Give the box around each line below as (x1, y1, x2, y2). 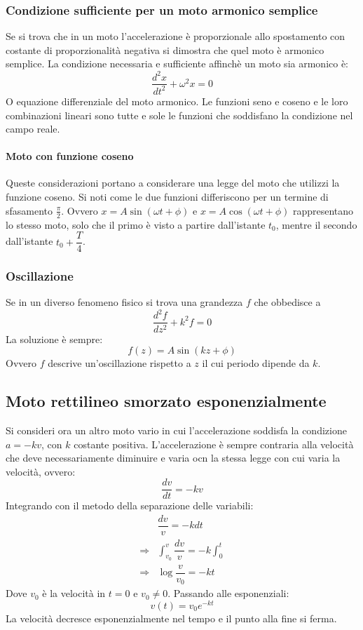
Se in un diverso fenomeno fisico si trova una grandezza (6, 295, 243, 309)
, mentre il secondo (275, 217, 357, 232)
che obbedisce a (254, 295, 321, 309)
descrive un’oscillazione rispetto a (48, 356, 191, 370)
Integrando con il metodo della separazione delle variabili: (6, 498, 254, 513)
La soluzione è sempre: (6, 331, 103, 346)
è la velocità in (42, 586, 106, 601)
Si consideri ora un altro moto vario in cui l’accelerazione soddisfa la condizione (6, 422, 347, 437)
